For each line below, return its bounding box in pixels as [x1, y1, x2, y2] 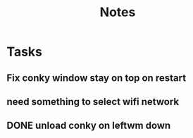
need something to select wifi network [6, 96, 180, 108]
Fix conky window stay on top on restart [6, 72, 187, 84]
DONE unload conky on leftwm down [6, 120, 171, 132]
